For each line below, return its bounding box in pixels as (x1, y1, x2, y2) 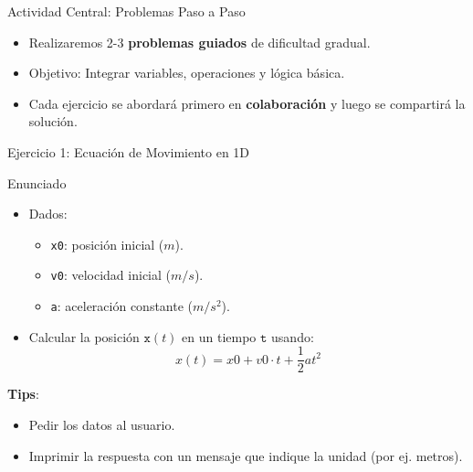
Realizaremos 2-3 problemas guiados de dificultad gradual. (28, 32, 371, 51)
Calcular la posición (28, 327, 140, 346)
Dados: (28, 204, 68, 223)
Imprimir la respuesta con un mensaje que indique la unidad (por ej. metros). (28, 445, 463, 465)
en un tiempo (182, 327, 257, 346)
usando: (271, 327, 314, 346)
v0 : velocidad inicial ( (50, 265, 171, 284)
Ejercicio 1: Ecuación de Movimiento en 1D (7, 142, 250, 161)
